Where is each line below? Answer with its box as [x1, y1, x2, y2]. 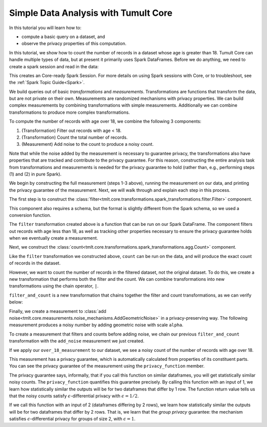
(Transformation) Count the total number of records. [21, 134, 128, 140]
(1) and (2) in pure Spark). [9, 171, 62, 177]
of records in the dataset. [9, 260, 61, 266]
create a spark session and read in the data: [9, 63, 99, 69]
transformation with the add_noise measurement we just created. [9, 338, 144, 344]
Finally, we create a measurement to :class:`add [9, 308, 106, 314]
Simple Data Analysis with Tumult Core [9, 7, 173, 18]
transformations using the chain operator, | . [9, 283, 99, 289]
